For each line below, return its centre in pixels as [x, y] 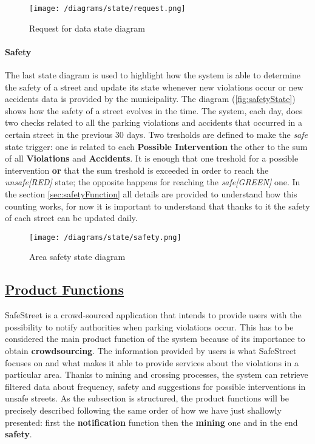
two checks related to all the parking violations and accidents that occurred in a [154, 122]
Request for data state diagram [87, 28]
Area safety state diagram [77, 257]
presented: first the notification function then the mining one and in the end [151, 422]
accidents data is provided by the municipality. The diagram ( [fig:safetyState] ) [150, 99]
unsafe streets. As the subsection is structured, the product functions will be [147, 398]
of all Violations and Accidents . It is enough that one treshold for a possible [152, 158]
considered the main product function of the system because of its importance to [155, 339]
